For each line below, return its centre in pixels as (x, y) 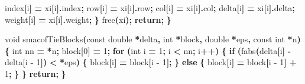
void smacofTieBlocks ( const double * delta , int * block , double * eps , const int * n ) (153, 39)
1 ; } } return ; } (35, 73)
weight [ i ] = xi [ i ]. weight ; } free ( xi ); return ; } (88, 19)
